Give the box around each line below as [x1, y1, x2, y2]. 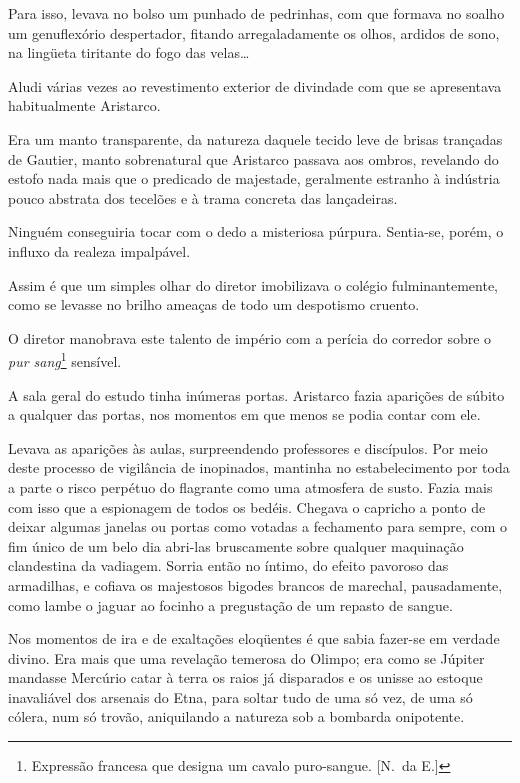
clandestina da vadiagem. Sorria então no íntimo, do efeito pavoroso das [8, 555, 449, 576]
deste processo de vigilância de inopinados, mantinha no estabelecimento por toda [8, 457, 510, 478]
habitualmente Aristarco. [8, 95, 161, 116]
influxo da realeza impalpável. [8, 240, 191, 261]
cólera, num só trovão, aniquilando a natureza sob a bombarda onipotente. [8, 706, 465, 727]
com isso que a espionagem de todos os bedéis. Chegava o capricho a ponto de [8, 496, 486, 517]
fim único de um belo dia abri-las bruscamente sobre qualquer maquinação [8, 535, 464, 556]
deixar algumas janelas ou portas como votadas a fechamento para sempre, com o [8, 516, 508, 537]
